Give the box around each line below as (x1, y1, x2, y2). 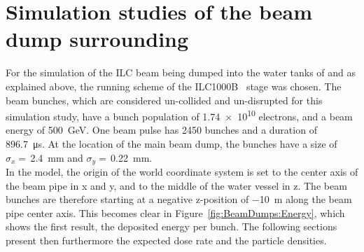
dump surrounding (6, 24, 189, 53)
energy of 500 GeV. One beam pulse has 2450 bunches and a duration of (6, 122, 317, 137)
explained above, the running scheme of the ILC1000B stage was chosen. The (6, 78, 342, 93)
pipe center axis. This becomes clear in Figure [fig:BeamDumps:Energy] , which (6, 205, 345, 220)
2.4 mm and (30, 150, 83, 164)
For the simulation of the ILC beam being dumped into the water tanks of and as (6, 65, 356, 80)
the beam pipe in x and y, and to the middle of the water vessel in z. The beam (6, 178, 347, 192)
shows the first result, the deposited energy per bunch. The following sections (6, 219, 337, 234)
